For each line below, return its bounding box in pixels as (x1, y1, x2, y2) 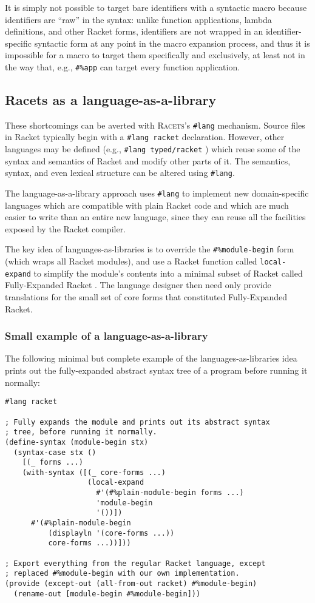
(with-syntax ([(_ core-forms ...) (22, 468, 166, 477)
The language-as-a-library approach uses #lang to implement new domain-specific (5, 187, 309, 200)
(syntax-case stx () (13, 448, 97, 457)
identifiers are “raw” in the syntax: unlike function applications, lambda (5, 13, 272, 25)
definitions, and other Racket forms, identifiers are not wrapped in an (5, 25, 263, 38)
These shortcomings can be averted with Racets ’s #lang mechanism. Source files (5, 118, 305, 131)
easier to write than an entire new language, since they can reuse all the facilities (5, 211, 306, 223)
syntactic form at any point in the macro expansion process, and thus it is (34, 36, 310, 49)
